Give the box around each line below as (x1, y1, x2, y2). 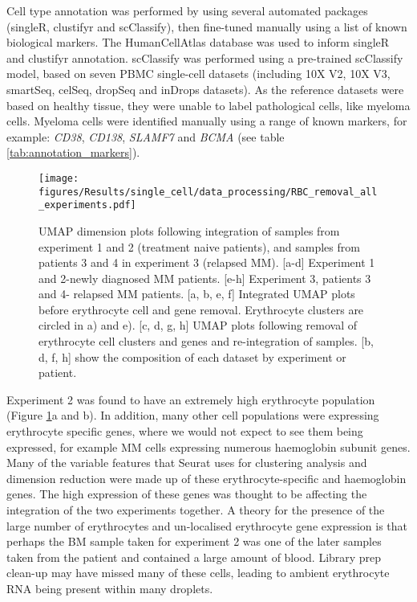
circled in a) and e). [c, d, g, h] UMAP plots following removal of (38, 317, 358, 334)
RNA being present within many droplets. (6, 579, 213, 596)
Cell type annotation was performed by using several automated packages (6, 2, 368, 18)
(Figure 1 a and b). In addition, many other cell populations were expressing (6, 407, 379, 424)
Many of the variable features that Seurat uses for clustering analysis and (6, 454, 367, 471)
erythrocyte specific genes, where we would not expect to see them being (6, 423, 363, 440)
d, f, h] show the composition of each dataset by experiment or (38, 348, 346, 365)
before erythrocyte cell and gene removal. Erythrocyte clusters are (38, 301, 364, 317)
